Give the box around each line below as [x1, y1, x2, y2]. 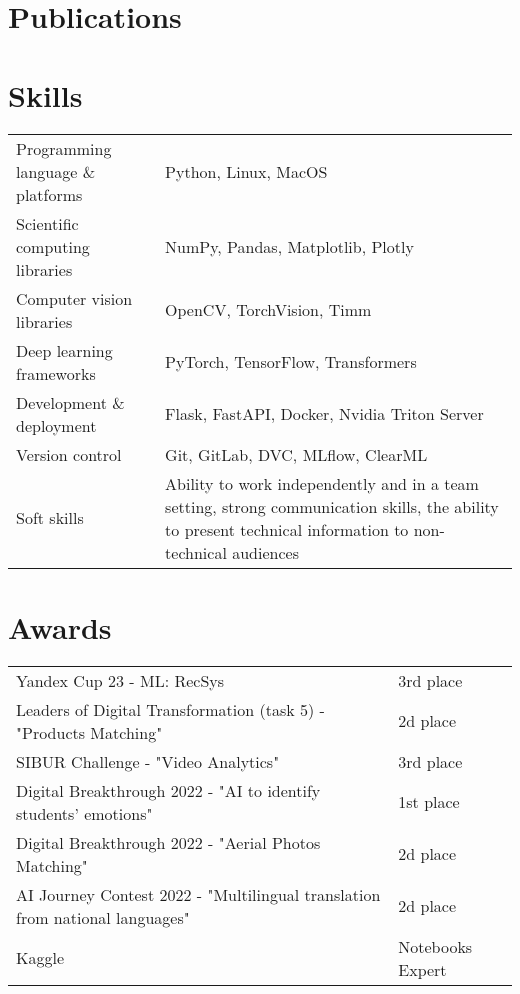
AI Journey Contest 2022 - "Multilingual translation [16, 882, 381, 906]
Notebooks [398, 934, 473, 958]
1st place [398, 790, 460, 814]
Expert [398, 957, 447, 981]
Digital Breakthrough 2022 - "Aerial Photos [16, 830, 321, 854]
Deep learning [16, 338, 113, 362]
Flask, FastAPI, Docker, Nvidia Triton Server [165, 402, 484, 425]
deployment [16, 413, 97, 437]
